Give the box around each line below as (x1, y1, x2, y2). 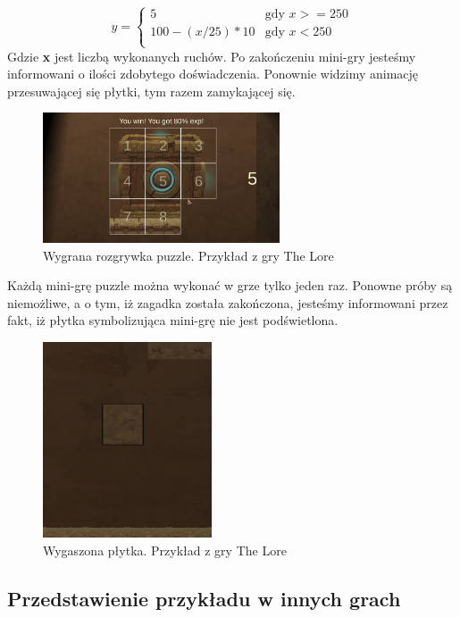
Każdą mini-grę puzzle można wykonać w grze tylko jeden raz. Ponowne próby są (7, 276, 453, 295)
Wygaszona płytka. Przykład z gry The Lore (43, 540, 287, 559)
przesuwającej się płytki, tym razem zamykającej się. (7, 81, 296, 100)
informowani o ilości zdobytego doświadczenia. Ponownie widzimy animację (7, 64, 419, 83)
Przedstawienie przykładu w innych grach (7, 584, 401, 612)
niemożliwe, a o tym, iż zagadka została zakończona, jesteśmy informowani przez (7, 293, 448, 312)
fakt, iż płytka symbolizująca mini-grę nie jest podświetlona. (7, 311, 339, 329)
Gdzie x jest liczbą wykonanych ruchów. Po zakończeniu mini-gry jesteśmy (7, 46, 416, 65)
